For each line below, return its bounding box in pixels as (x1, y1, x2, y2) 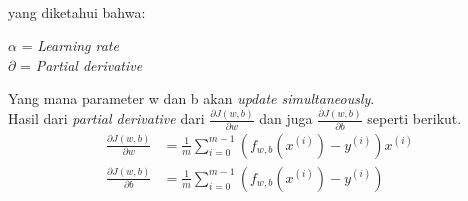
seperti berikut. (367, 108, 462, 129)
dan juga (259, 108, 313, 129)
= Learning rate (21, 35, 119, 56)
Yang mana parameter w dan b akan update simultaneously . (8, 88, 375, 109)
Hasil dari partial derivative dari (8, 108, 205, 129)
